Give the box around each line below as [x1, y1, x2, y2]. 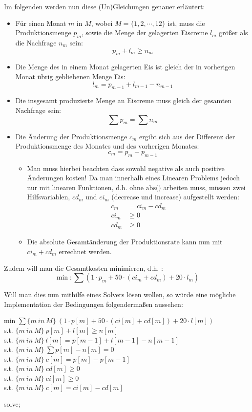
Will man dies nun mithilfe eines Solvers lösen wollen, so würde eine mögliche [4, 289, 236, 300]
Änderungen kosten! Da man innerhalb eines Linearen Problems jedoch [27, 173, 240, 183]
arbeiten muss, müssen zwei [163, 182, 246, 192]
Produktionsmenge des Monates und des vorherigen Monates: [15, 141, 199, 151]
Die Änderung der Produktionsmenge [15, 131, 127, 141]
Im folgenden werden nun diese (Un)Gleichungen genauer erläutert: [4, 1, 205, 11]
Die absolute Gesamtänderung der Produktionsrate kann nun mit [27, 237, 223, 247]
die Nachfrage [15, 37, 57, 47]
